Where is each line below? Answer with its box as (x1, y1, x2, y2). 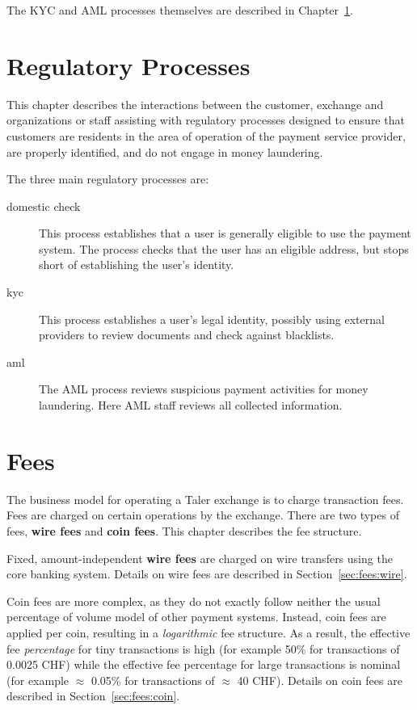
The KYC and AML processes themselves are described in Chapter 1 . (6, 2, 353, 18)
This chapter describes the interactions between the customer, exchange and (6, 95, 384, 112)
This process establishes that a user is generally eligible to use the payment (39, 225, 411, 242)
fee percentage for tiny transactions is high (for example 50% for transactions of (6, 640, 400, 657)
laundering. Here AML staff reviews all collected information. (39, 397, 343, 414)
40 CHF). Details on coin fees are (237, 671, 402, 688)
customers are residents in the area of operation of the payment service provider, (6, 127, 406, 144)
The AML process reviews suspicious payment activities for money (39, 380, 369, 397)
